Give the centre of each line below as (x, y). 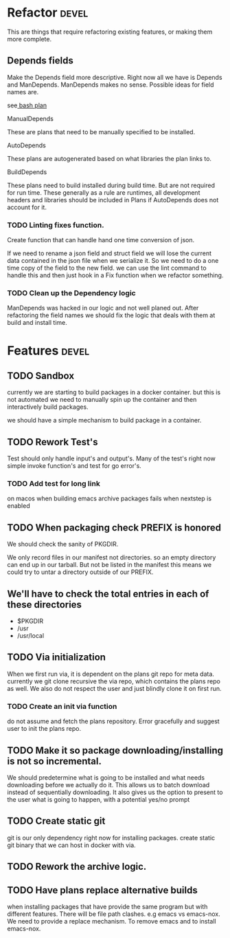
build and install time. (37, 323)
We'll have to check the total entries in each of (108, 594)
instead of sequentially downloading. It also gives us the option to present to (115, 792)
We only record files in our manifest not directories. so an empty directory (112, 557)
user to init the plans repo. (44, 729)
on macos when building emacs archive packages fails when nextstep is (109, 499)
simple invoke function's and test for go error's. (74, 466)
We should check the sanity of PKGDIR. (63, 544)
